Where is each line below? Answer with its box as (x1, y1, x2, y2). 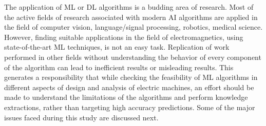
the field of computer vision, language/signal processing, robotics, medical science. (4, 22, 263, 32)
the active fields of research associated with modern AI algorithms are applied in (4, 11, 258, 22)
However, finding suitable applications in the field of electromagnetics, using (4, 31, 243, 42)
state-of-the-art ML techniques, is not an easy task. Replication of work (4, 41, 230, 52)
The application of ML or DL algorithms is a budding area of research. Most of (4, 2, 254, 12)
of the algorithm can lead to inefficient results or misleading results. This (4, 61, 234, 72)
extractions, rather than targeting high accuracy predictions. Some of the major (4, 101, 255, 112)
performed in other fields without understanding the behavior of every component (4, 51, 261, 62)
